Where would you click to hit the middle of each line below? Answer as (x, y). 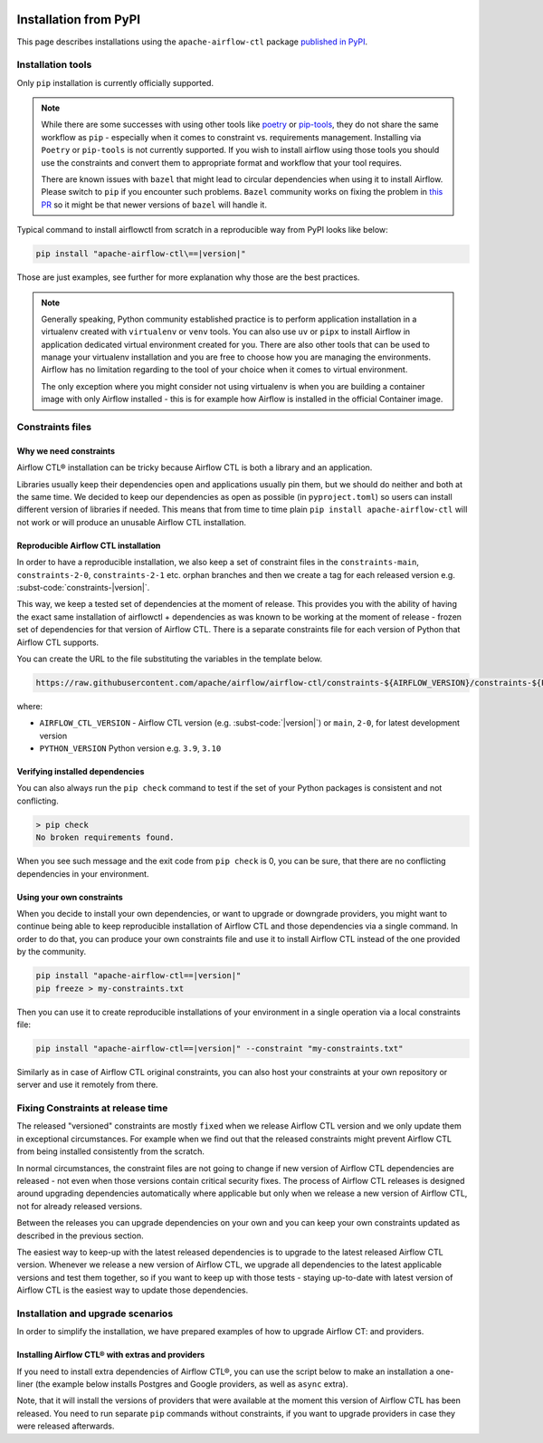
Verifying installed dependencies (81, 772)
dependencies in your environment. (83, 873)
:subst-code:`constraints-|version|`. (83, 587)
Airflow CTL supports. (58, 642)
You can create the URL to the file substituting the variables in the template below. (170, 659)
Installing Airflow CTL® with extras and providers (111, 1355)
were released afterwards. (66, 1426)
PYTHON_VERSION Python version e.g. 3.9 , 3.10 (130, 748)
